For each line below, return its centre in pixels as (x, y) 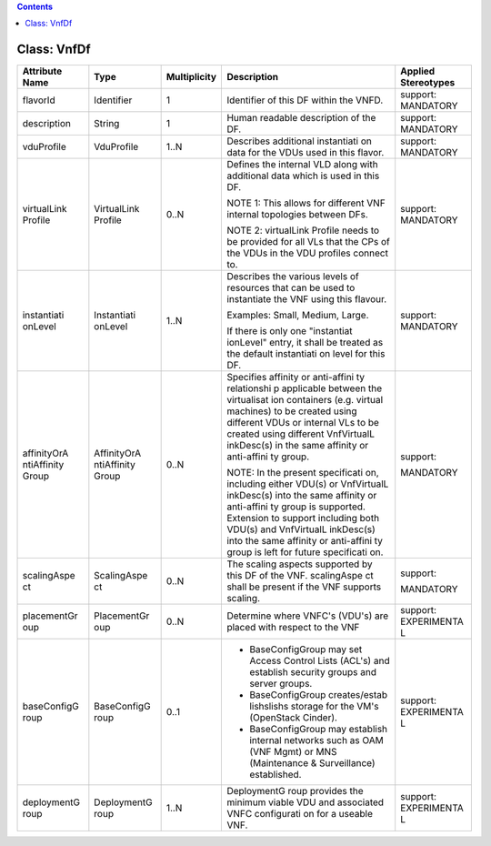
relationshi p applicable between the (304, 388)
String (107, 124)
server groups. (281, 684)
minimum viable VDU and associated (306, 802)
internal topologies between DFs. (297, 215)
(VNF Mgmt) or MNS (293, 752)
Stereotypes (428, 83)
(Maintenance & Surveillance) (313, 763)
